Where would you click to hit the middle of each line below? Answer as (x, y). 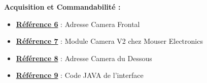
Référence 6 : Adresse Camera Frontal (78, 24)
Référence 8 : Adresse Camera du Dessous (84, 58)
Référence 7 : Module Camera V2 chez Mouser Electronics (109, 41)
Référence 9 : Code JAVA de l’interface (80, 75)
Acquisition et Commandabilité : (62, 7)
